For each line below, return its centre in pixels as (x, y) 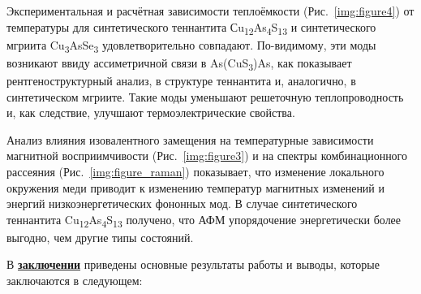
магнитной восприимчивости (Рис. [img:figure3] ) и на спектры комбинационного (207, 156)
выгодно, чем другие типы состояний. (100, 237)
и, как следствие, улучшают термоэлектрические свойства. (151, 112)
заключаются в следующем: (75, 281)
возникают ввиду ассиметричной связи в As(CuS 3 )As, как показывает (179, 63)
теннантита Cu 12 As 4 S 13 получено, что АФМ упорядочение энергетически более (204, 220)
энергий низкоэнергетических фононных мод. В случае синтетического (182, 203)
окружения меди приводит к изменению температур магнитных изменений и (196, 187)
